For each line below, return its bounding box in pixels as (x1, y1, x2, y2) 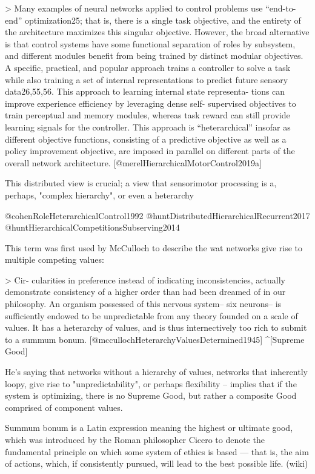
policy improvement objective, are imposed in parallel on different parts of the (5, 144, 295, 157)
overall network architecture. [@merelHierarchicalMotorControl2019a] (5, 156, 262, 169)
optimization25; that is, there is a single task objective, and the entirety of (25, 13, 301, 26)
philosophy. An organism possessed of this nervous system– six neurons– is (5, 297, 282, 310)
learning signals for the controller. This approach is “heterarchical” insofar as (5, 120, 291, 133)
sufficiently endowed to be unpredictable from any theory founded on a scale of (5, 309, 298, 322)
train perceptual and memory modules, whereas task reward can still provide (5, 109, 290, 121)
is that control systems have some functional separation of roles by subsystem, (5, 37, 296, 50)
